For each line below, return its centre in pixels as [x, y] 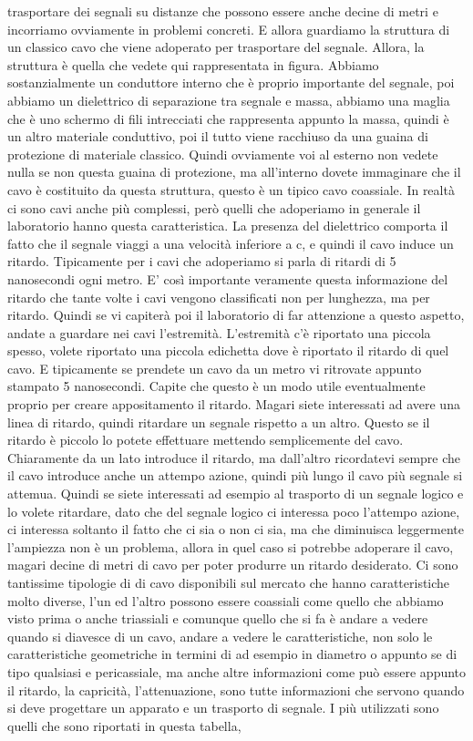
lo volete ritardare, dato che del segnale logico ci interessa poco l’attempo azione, [234, 511]
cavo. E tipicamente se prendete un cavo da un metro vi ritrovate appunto [215, 368]
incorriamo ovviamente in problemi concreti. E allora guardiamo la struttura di [229, 29]
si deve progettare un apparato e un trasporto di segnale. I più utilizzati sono [223, 708]
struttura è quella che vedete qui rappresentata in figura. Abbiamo [193, 64]
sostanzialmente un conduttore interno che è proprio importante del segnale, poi [231, 82]
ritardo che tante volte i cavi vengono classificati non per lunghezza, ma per [219, 297]
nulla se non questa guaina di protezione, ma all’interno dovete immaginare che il [234, 172]
